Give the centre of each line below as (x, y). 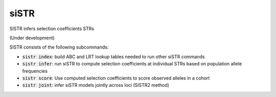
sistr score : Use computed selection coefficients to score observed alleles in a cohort (116, 78)
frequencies (35, 71)
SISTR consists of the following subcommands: (59, 47)
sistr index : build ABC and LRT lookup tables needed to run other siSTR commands (113, 57)
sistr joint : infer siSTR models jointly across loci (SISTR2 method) (96, 85)
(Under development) (32, 38)
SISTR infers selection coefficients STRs (52, 29)
